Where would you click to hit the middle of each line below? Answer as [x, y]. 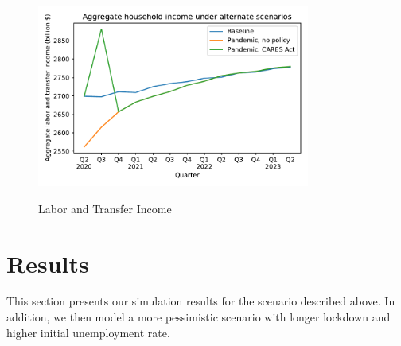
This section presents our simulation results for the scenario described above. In [201, 301]
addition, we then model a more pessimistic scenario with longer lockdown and [199, 317]
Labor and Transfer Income [105, 208]
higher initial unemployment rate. [88, 332]
